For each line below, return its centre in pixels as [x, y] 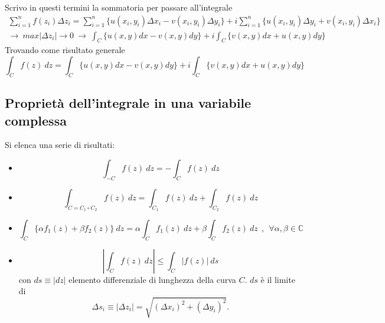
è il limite [278, 279]
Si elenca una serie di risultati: [60, 145]
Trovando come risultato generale [65, 50]
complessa [36, 120]
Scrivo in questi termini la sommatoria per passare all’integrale [119, 7]
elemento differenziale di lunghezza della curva [152, 279]
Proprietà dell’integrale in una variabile [128, 103]
